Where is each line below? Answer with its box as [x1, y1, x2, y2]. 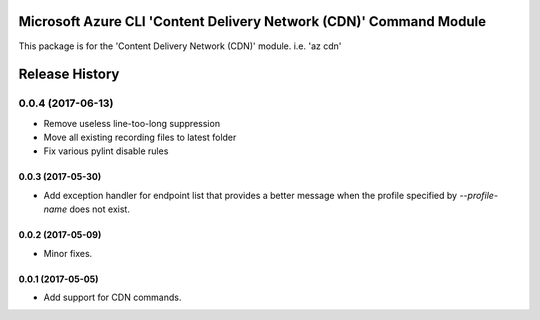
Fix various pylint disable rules [43, 145, 169, 157]
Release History [18, 66, 120, 83]
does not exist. [69, 203, 130, 215]
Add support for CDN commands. [43, 291, 182, 304]
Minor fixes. [43, 247, 93, 259]
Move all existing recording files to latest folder [43, 131, 237, 144]
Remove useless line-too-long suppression [43, 117, 220, 129]
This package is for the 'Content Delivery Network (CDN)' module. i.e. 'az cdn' [18, 40, 342, 52]
